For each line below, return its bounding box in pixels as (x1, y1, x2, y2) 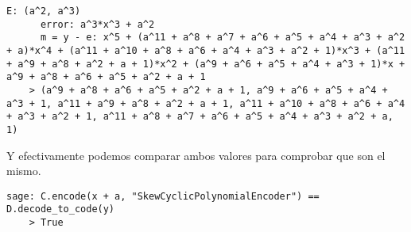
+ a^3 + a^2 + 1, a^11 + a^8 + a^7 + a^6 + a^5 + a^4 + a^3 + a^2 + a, (6, 111, 394, 123)
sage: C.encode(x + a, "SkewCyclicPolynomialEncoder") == (6, 190, 320, 202)
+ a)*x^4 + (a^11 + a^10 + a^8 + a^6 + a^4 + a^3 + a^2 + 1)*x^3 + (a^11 (6, 44, 405, 56)
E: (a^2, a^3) (6, 6, 81, 17)
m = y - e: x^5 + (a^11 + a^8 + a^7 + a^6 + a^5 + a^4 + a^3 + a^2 (40, 32, 405, 44)
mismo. (6, 162, 41, 179)
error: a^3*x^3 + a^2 (40, 18, 155, 30)
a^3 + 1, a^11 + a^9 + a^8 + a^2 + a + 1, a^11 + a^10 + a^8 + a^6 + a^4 (6, 97, 405, 109)
